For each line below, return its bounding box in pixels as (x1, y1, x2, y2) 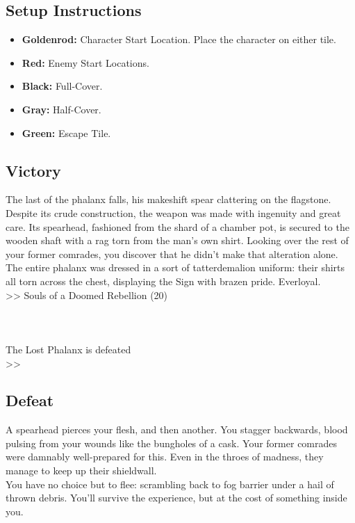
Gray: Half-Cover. (22, 102, 101, 116)
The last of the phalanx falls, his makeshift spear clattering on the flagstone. (6, 192, 331, 207)
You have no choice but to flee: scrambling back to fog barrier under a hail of (6, 476, 334, 491)
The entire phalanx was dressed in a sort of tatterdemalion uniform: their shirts (6, 260, 345, 275)
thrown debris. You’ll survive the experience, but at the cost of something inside (6, 490, 347, 505)
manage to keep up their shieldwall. (6, 463, 157, 478)
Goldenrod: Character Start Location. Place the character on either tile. (22, 32, 336, 47)
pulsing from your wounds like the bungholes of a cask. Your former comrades (6, 435, 338, 450)
